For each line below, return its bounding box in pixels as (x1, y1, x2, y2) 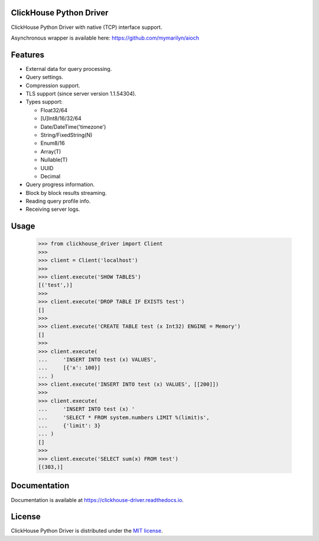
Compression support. (25, 82, 80, 89)
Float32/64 (40, 106, 68, 113)
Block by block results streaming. (25, 189, 107, 196)
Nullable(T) (40, 157, 68, 164)
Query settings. (25, 74, 63, 81)
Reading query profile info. (25, 198, 91, 205)
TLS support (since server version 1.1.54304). (25, 90, 136, 97)
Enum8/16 (40, 139, 65, 147)
